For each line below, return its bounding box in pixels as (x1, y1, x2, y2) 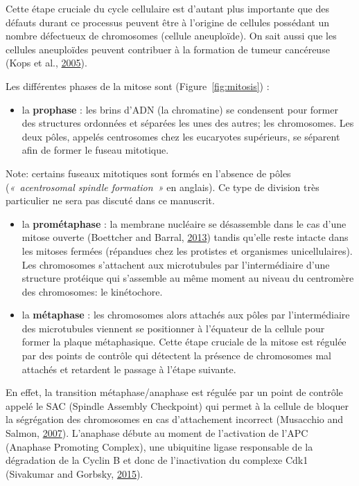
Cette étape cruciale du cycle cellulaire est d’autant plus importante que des (6, 1, 329, 15)
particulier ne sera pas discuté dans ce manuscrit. (6, 193, 215, 208)
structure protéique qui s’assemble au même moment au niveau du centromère (21, 271, 354, 285)
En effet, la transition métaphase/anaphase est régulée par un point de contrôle (6, 385, 343, 399)
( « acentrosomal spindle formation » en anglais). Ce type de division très (6, 179, 319, 194)
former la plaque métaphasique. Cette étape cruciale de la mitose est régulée (21, 334, 347, 349)
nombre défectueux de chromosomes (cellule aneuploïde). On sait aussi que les (6, 28, 337, 43)
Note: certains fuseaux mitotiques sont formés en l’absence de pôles (6, 165, 291, 180)
